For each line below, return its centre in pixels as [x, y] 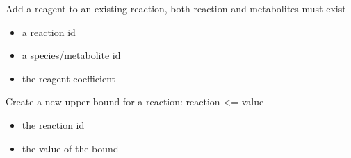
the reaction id [53, 124]
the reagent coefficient [68, 78]
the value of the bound [70, 148]
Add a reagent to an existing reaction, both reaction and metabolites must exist [176, 8]
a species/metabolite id [71, 55]
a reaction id [49, 32]
